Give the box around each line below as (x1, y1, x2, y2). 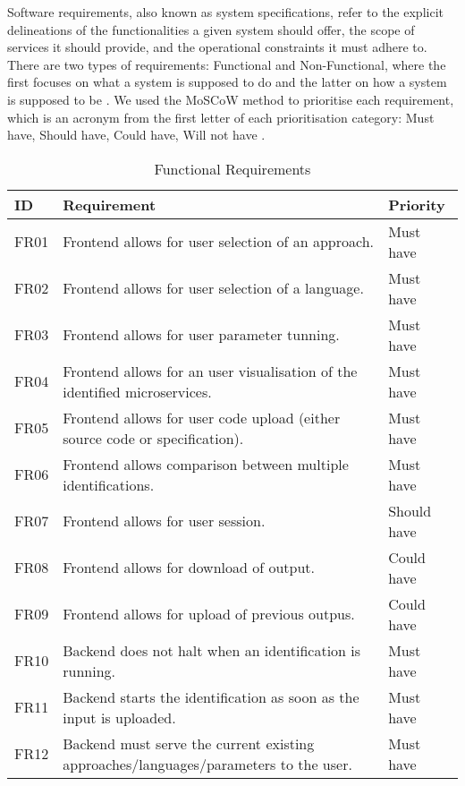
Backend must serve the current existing (63, 732, 315, 754)
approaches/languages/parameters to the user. (63, 753, 352, 774)
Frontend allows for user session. (63, 510, 266, 532)
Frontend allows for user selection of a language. (63, 278, 364, 299)
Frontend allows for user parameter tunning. (63, 324, 340, 346)
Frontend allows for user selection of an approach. (63, 231, 375, 252)
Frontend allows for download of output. (63, 557, 316, 578)
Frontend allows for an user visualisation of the (63, 360, 358, 381)
